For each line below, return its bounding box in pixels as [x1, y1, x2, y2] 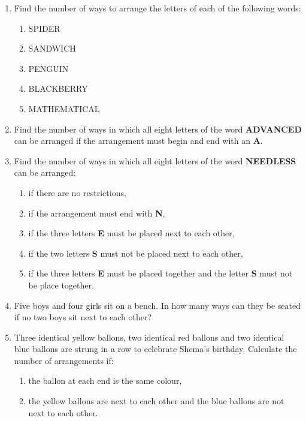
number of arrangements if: [14, 354, 114, 366]
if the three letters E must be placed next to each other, [28, 227, 235, 239]
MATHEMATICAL [28, 102, 100, 115]
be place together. [28, 278, 94, 291]
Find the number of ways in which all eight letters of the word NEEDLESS [14, 154, 296, 167]
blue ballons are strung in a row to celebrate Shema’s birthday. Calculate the [14, 342, 297, 355]
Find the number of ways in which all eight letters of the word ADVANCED [14, 122, 302, 135]
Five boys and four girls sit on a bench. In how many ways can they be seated [14, 299, 301, 311]
